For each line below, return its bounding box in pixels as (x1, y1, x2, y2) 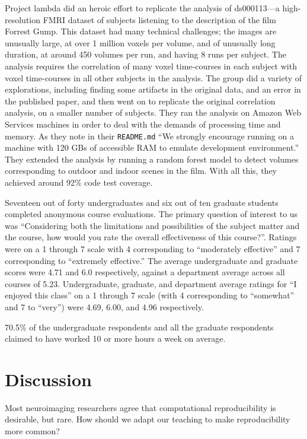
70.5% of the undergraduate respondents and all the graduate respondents (5, 320, 274, 333)
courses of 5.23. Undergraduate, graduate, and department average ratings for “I (5, 277, 297, 290)
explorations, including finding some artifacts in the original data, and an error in (5, 83, 301, 96)
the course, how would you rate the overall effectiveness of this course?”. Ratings (5, 231, 297, 243)
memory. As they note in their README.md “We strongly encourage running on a (5, 129, 294, 142)
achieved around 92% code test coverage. (5, 176, 153, 188)
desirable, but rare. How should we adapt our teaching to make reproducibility (5, 413, 290, 425)
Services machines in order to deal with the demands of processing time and (5, 117, 281, 130)
